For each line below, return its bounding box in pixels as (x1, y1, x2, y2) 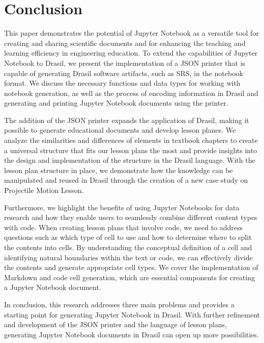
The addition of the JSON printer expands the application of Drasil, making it (4, 114, 249, 125)
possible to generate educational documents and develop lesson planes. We (4, 125, 236, 135)
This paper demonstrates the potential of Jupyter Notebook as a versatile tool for (4, 28, 259, 38)
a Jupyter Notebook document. (4, 282, 101, 292)
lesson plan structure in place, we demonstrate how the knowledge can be (4, 164, 233, 175)
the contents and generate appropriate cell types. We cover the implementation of (4, 262, 258, 273)
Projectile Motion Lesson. (4, 185, 84, 195)
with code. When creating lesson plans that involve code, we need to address (4, 222, 243, 232)
